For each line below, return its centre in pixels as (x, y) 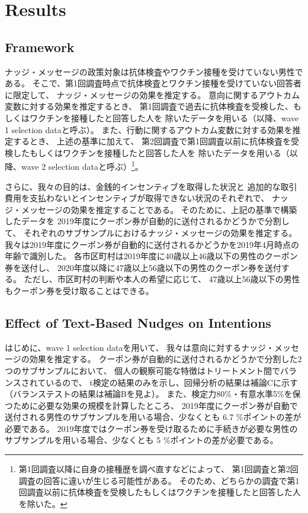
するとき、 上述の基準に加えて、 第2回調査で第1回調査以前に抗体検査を (152, 141)
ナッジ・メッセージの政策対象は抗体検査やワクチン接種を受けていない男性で (154, 71)
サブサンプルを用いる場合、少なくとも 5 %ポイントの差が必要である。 (142, 440)
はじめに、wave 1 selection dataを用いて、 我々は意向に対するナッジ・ (140, 347)
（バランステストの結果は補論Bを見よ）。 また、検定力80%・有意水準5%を (149, 394)
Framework (40, 46)
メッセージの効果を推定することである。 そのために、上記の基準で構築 (159, 209)
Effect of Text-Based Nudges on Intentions (138, 322)
